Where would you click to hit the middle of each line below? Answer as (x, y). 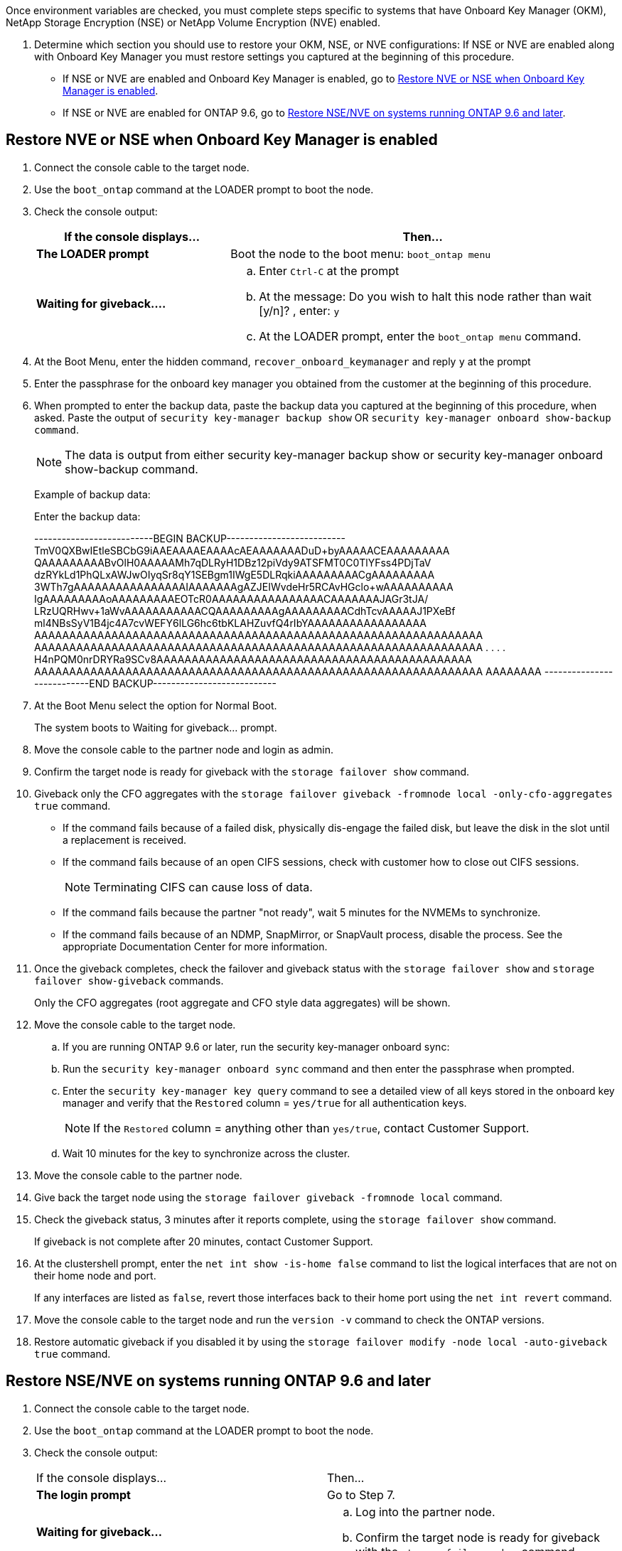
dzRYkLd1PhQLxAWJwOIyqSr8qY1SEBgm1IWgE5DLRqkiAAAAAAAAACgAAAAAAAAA (235, 574)
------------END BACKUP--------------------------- (155, 683)
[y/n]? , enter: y (299, 310)
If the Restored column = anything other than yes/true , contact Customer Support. (311, 1128)
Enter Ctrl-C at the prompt (329, 270)
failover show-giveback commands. (129, 980)
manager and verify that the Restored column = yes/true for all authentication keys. (265, 1102)
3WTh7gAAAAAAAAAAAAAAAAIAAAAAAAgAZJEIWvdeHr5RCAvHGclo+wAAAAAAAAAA (244, 586)
